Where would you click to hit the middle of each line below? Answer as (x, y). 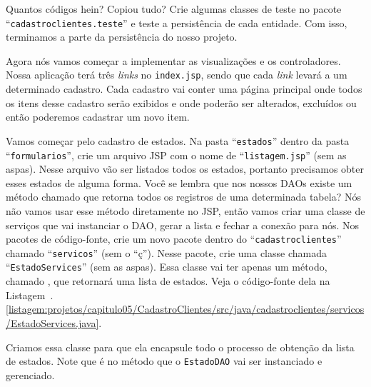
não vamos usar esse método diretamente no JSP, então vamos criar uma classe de (185, 210)
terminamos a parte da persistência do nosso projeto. (122, 37)
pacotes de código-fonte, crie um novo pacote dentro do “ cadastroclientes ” (174, 239)
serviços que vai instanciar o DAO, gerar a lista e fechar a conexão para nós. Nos (183, 225)
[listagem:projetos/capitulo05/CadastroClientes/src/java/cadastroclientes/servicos (185, 309)
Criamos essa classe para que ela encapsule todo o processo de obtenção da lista (180, 347)
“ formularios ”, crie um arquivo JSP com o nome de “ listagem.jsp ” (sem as (176, 155)
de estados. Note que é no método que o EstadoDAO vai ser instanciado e (164, 361)
